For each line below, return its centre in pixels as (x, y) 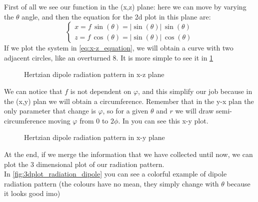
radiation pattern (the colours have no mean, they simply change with (111, 183)
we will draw (194, 111)
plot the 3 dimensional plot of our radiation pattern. (84, 164)
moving (59, 120)
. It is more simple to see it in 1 (165, 57)
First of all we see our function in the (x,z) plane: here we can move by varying (125, 6)
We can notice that (33, 91)
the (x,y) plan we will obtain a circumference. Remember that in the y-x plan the (129, 101)
